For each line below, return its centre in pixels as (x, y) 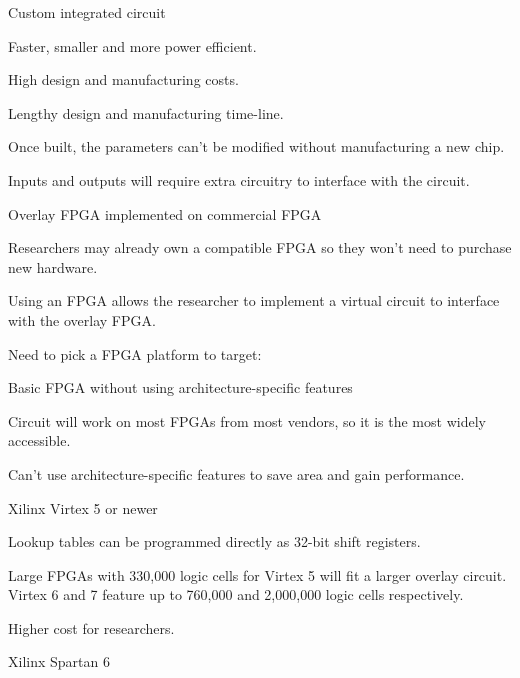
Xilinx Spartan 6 (59, 661)
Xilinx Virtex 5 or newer (83, 507)
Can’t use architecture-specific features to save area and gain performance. (236, 473)
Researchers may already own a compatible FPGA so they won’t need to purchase (260, 247)
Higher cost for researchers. (91, 627)
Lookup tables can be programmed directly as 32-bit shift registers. (214, 541)
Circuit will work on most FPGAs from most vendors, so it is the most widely (247, 420)
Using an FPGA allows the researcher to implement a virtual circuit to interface (254, 300)
